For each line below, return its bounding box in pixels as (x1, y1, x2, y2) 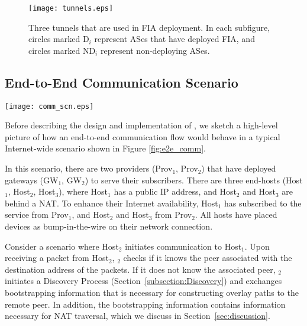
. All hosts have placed (195, 208, 277, 221)
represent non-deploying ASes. (100, 44, 210, 56)
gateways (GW (5, 173, 59, 186)
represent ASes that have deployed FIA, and (94, 33, 255, 45)
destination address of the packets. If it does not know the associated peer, (5, 263, 276, 275)
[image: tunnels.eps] (28, 4, 114, 12)
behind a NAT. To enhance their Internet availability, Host (5, 196, 218, 209)
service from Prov (5, 208, 69, 221)
